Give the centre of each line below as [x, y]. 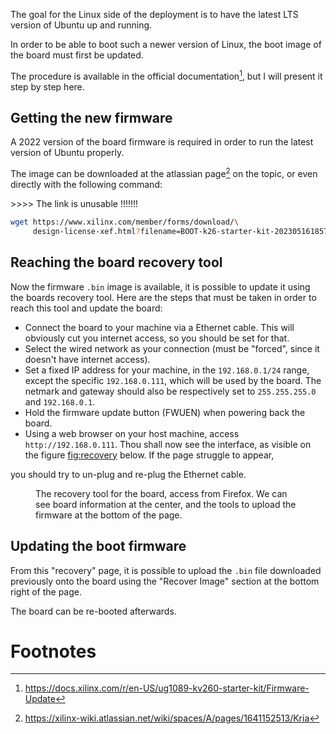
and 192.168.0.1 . [60, 401]
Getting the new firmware [91, 118]
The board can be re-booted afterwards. [93, 611]
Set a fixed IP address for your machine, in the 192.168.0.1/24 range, [167, 370]
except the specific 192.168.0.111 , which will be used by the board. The [173, 380]
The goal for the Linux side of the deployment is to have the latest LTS [154, 14]
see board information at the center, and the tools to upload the [166, 504]
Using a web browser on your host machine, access [132, 433]
